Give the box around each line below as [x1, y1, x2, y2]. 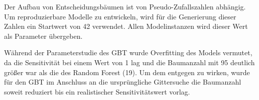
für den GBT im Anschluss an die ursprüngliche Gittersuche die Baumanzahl [4, 77, 241, 87]
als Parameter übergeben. [4, 30, 83, 41]
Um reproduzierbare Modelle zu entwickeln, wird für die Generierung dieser [4, 11, 236, 21]
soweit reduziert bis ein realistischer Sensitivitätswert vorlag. [4, 86, 190, 97]
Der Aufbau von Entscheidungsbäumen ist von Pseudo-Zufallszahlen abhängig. [4, 1, 246, 11]
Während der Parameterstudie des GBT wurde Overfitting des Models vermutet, [4, 47, 252, 58]
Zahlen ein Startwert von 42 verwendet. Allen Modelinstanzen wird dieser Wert [4, 21, 248, 31]
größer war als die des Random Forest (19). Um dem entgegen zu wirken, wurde [4, 67, 250, 77]
